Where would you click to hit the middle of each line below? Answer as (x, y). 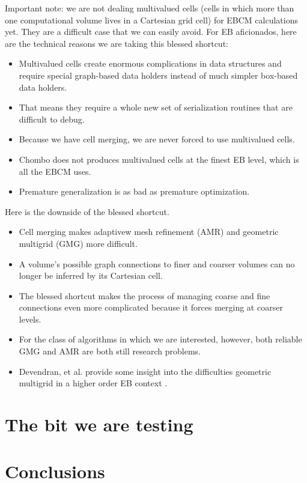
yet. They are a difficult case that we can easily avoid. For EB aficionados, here (151, 32)
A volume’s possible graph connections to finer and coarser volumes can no (157, 263)
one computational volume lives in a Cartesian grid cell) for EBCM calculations (152, 20)
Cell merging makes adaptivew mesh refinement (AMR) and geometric (149, 232)
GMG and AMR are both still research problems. (110, 351)
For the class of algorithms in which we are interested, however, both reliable (160, 339)
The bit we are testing (99, 424)
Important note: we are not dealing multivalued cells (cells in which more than (150, 8)
